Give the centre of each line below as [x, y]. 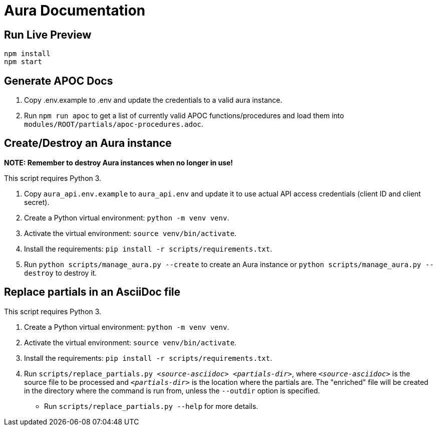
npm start [23, 62]
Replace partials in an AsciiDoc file [92, 292]
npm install [27, 54]
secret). [37, 202]
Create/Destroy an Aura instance [88, 143]
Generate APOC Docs [59, 81]
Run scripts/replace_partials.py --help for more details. [151, 406]
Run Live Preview [48, 35]
